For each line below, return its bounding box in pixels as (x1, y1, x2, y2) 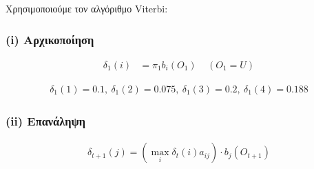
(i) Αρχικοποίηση (6, 30, 94, 48)
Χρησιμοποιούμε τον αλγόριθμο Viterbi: (6, 1, 168, 15)
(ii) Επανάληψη (6, 112, 86, 129)
